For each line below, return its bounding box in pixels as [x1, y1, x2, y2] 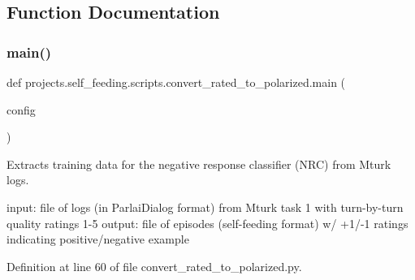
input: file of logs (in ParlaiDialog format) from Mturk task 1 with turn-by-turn [6, 198, 404, 215]
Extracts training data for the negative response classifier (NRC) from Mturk [6, 155, 391, 172]
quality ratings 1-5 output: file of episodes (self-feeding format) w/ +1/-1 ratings [6, 214, 409, 231]
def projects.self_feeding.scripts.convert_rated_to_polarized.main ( [6, 74, 346, 90]
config [6, 101, 36, 118]
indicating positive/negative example [6, 230, 189, 248]
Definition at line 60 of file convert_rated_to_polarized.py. [6, 257, 302, 274]
